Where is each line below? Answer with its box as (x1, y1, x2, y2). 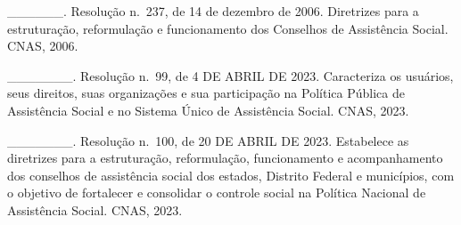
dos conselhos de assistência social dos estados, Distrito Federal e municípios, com (7, 165, 455, 184)
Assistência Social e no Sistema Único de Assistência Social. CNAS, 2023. (7, 100, 409, 119)
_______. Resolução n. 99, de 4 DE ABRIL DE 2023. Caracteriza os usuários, (7, 66, 454, 84)
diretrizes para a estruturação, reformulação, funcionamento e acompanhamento (7, 149, 443, 167)
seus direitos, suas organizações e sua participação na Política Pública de (7, 84, 405, 102)
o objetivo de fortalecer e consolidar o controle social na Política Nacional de (7, 183, 426, 202)
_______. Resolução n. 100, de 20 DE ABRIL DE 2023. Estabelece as (7, 131, 409, 149)
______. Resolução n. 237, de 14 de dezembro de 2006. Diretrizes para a (7, 2, 419, 20)
